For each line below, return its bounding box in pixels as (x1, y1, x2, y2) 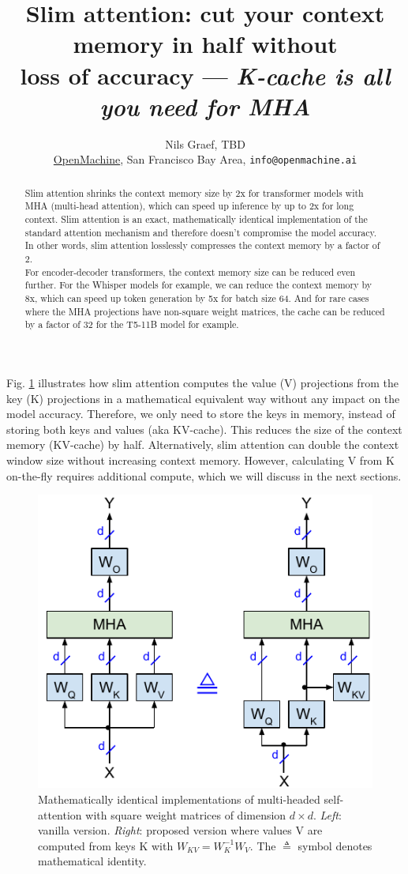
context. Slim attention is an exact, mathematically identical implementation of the (24, 213, 368, 226)
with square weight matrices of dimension (85, 806, 286, 823)
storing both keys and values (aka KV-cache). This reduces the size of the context (6, 420, 402, 437)
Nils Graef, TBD (165, 135, 245, 152)
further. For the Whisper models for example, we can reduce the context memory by (24, 278, 372, 292)
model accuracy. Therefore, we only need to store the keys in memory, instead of (6, 405, 395, 422)
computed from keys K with (38, 837, 174, 853)
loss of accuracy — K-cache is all (20, 58, 391, 92)
